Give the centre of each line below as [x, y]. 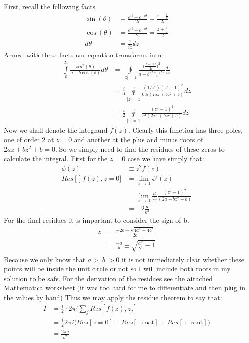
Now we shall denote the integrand [56, 129]
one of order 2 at [29, 139]
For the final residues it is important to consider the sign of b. [96, 220]
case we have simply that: [166, 158]
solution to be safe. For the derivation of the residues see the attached [108, 278]
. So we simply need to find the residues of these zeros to [140, 149]
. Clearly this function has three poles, [185, 129]
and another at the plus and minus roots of [138, 139]
